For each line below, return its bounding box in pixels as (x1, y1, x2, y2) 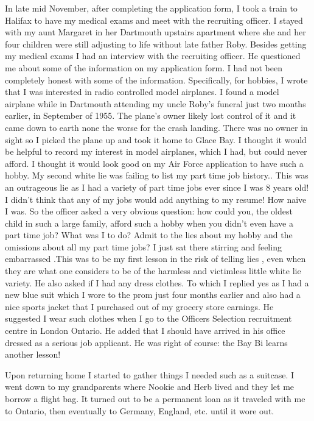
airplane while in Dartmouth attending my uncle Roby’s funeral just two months (5, 97, 306, 110)
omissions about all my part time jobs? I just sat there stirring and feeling (5, 240, 282, 253)
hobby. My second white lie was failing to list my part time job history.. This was (5, 169, 309, 182)
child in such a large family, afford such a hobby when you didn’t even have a (5, 216, 293, 229)
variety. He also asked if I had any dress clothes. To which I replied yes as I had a (5, 276, 309, 289)
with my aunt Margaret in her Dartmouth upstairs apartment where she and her (5, 26, 306, 38)
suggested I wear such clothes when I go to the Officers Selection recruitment (5, 312, 292, 325)
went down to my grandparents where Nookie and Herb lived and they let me (5, 380, 295, 393)
